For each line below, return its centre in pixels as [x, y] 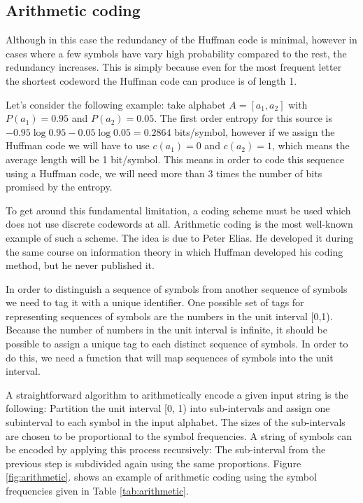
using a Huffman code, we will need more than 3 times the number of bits [164, 173]
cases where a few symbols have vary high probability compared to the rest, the [176, 53]
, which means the [311, 145]
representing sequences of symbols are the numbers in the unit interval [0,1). [169, 316]
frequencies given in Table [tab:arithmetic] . [97, 491]
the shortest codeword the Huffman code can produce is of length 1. [151, 80]
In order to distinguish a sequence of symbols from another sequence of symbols [177, 288]
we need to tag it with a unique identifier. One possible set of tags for [155, 302]
